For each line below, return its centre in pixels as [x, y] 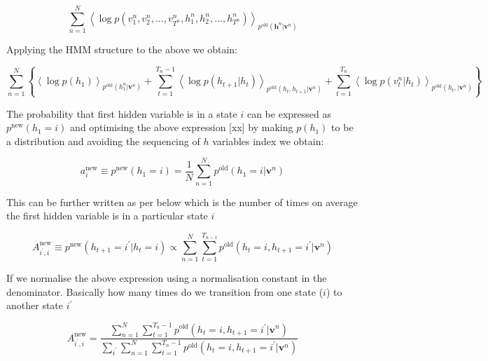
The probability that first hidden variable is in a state [122, 113]
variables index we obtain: [268, 141]
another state [35, 305]
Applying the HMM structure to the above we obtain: [122, 49]
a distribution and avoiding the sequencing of [103, 141]
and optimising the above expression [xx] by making [182, 127]
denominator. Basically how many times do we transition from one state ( [165, 291]
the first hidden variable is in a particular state [107, 216]
